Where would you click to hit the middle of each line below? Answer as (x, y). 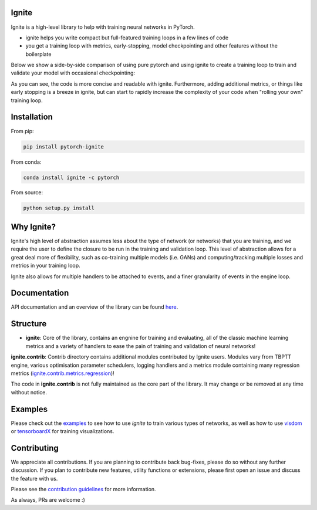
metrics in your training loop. (45, 266)
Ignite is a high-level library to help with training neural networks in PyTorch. (103, 27)
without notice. (29, 392)
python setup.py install (59, 208)
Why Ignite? (33, 227)
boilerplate (38, 54)
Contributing (35, 448)
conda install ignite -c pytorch (71, 177)
